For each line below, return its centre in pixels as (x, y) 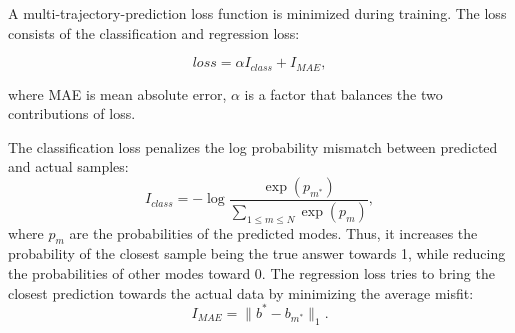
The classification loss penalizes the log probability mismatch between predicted (253, 146)
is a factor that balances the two (343, 93)
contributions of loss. (72, 113)
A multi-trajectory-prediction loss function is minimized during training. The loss (257, 13)
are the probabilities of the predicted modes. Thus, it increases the (273, 232)
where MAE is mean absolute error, (117, 93)
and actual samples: (68, 166)
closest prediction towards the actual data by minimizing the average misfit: (241, 292)
